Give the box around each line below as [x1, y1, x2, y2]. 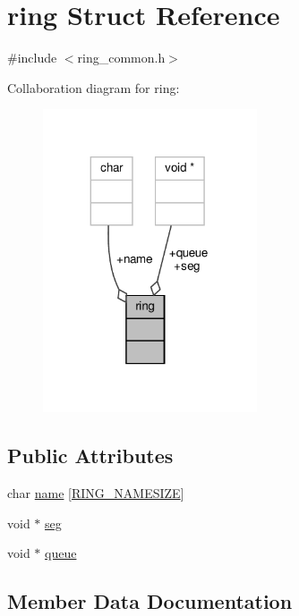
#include [7, 48, 57, 67]
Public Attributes [7, 442, 174, 469]
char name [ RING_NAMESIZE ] [7, 484, 184, 502]
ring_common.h [77, 48, 166, 67]
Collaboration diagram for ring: [7, 78, 180, 97]
